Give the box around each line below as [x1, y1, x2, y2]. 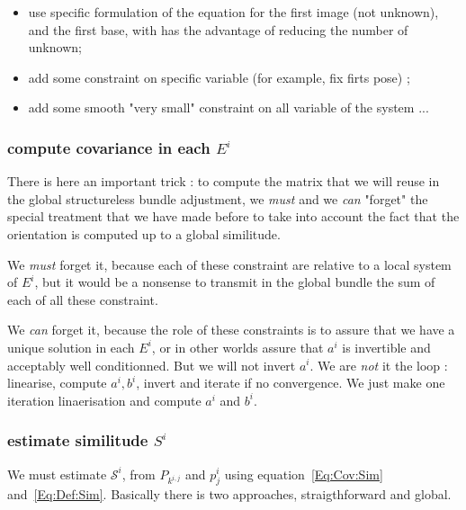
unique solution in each [7, 337, 135, 356]
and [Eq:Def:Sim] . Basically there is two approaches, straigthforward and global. [7, 485, 452, 504]
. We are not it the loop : [309, 355, 448, 374]
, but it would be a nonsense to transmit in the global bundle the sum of [34, 273, 435, 291]
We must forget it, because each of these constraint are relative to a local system [7, 255, 452, 273]
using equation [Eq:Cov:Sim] [224, 464, 383, 483]
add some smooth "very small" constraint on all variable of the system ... [28, 98, 429, 117]
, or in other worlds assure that [151, 337, 324, 356]
